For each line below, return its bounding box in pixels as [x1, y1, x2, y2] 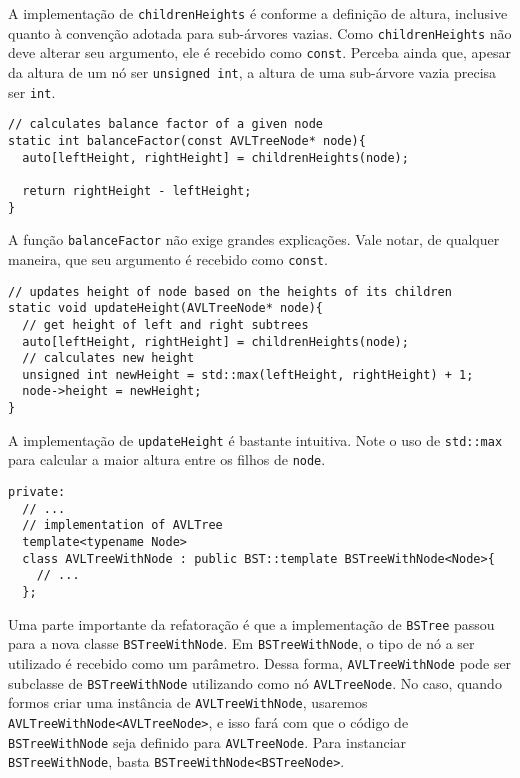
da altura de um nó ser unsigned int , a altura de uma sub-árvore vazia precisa [8, 61, 497, 82]
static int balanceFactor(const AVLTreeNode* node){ [8, 133, 366, 148]
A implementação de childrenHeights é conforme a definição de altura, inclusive [8, 3, 508, 23]
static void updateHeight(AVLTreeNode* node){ [8, 301, 323, 316]
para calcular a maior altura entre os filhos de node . [8, 449, 326, 470]
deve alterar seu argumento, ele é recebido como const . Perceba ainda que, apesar [8, 42, 511, 63]
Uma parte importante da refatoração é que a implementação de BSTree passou [8, 613, 495, 634]
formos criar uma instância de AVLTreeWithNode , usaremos [8, 692, 368, 713]
